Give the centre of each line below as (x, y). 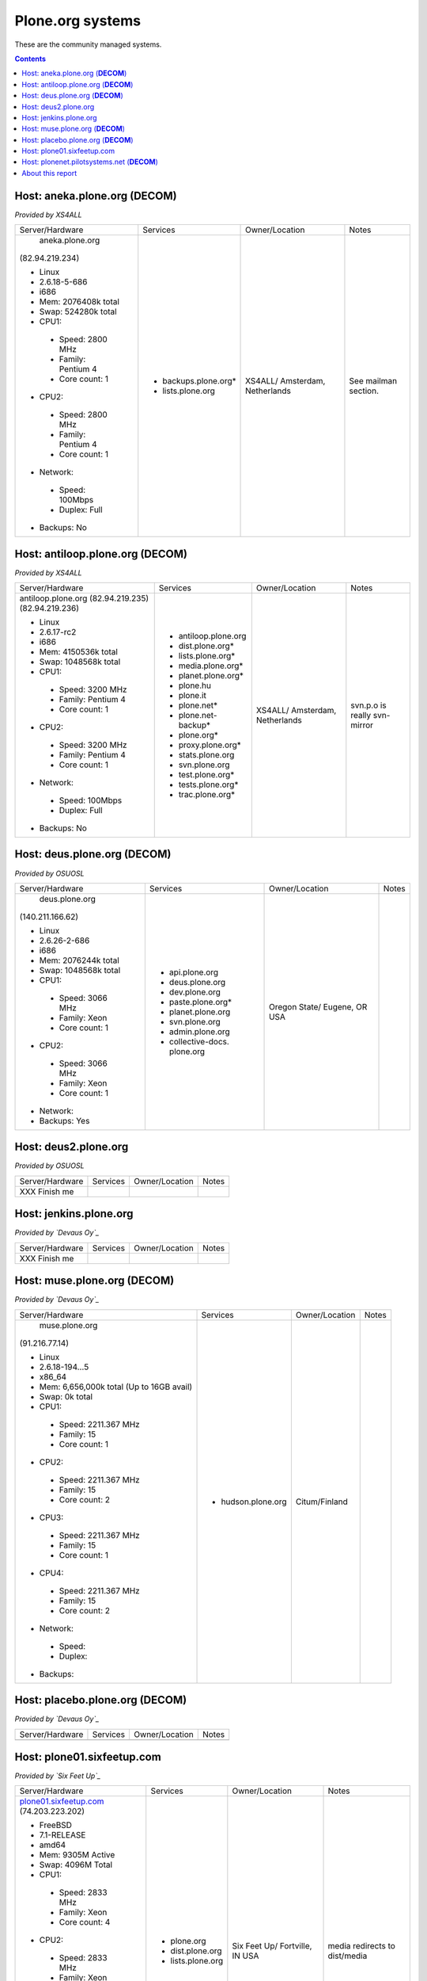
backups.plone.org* (199, 381)
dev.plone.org (195, 992)
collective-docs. (199, 1041)
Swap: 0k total (66, 1396)
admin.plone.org (200, 1032)
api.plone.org (194, 972)
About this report (49, 173)
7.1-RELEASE (62, 1835)
